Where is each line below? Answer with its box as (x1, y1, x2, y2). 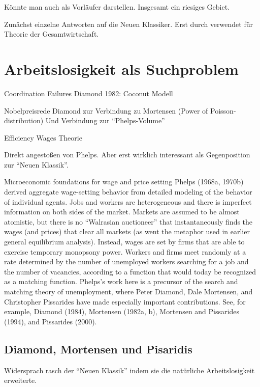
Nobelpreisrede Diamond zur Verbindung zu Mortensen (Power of (4, 105, 208, 116)
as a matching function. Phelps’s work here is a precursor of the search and (4, 276, 238, 287)
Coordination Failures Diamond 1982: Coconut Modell (4, 88, 173, 98)
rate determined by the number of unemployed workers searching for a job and (4, 256, 249, 267)
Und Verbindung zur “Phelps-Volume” (45, 115, 165, 126)
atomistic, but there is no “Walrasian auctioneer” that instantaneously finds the (4, 216, 253, 227)
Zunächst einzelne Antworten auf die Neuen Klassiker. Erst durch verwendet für (4, 18, 253, 29)
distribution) (4, 115, 44, 126)
